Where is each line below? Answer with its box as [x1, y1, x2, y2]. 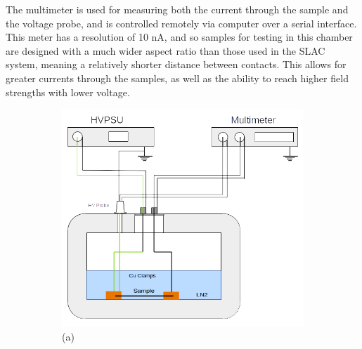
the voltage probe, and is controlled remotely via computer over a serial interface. [6, 15, 357, 30]
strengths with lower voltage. [6, 84, 130, 99]
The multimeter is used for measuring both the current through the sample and [6, 2, 349, 16]
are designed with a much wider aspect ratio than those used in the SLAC [6, 43, 325, 58]
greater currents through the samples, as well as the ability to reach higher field [6, 70, 349, 85]
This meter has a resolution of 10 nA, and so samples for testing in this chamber [6, 29, 353, 44]
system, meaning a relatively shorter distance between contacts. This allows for [6, 57, 347, 72]
